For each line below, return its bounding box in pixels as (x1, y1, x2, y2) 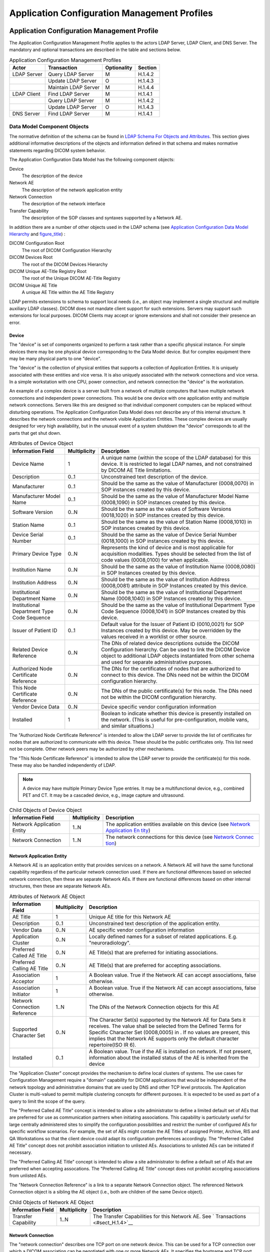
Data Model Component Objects (9, 123, 89, 130)
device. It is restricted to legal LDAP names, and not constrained (100, 460, 252, 467)
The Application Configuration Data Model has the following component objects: (9, 157, 175, 163)
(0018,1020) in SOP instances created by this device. (100, 511, 225, 518)
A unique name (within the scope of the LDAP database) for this (100, 454, 251, 461)
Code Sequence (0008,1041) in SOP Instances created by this (100, 607, 246, 614)
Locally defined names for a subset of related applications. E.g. (88, 933, 237, 940)
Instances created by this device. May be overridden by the (100, 627, 241, 634)
